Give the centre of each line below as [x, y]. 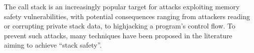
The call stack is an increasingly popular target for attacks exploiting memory [122, 6]
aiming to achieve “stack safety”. [53, 45]
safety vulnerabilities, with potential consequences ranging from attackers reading [127, 16]
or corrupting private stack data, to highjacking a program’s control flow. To [120, 26]
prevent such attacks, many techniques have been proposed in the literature [118, 35]
